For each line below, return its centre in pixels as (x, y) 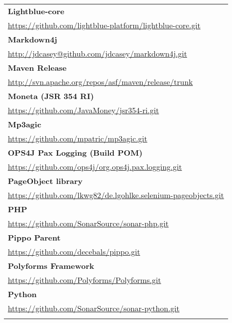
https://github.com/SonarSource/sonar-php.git (88, 223)
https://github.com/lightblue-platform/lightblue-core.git (104, 25)
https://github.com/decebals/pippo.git (74, 252)
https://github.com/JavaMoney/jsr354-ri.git (84, 110)
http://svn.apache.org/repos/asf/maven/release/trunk (100, 82)
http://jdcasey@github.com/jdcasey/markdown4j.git (97, 53)
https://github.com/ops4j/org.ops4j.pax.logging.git (95, 167)
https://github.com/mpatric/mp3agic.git (78, 138)
